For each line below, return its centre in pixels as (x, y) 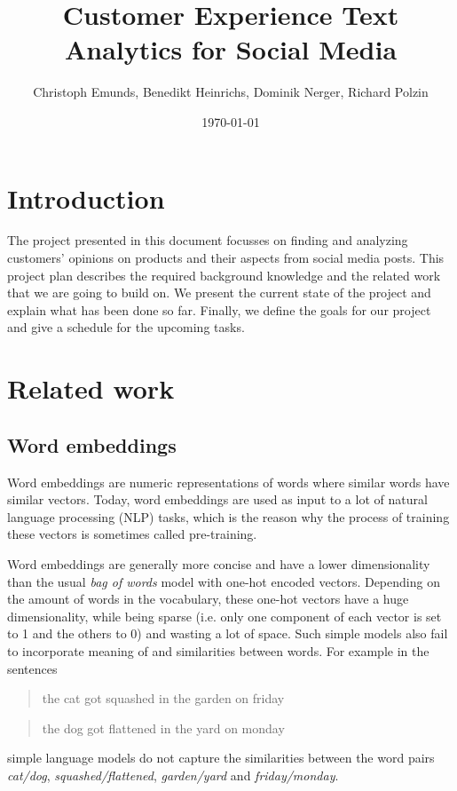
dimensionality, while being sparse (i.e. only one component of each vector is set (225, 616)
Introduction (86, 198)
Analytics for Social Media (231, 49)
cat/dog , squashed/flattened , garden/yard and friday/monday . (173, 775)
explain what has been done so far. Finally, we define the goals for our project (219, 309)
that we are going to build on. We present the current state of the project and (219, 293)
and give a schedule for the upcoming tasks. (126, 327)
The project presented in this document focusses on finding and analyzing (208, 240)
